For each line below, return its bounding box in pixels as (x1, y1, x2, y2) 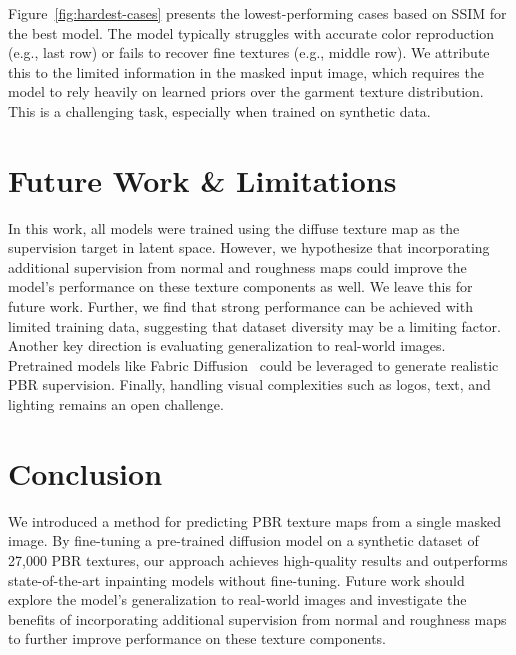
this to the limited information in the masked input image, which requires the (8, 61, 484, 82)
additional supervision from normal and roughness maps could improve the (8, 256, 467, 277)
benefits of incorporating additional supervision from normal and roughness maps (8, 608, 507, 629)
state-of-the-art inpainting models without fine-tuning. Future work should (8, 569, 465, 590)
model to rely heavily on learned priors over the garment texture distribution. (8, 81, 484, 102)
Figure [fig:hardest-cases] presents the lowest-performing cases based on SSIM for (8, 3, 507, 23)
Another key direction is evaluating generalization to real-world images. (8, 335, 446, 356)
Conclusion (8, 452, 163, 493)
